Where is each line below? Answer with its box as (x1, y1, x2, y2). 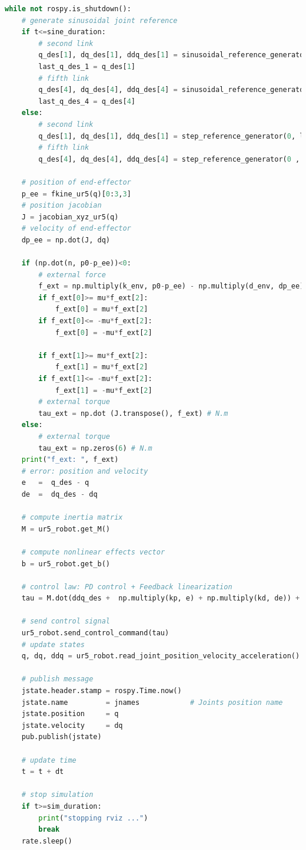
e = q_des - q (21, 478, 89, 487)
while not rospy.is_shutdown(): (5, 5, 131, 13)
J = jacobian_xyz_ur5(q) (21, 212, 119, 221)
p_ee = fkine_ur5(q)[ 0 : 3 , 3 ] (21, 189, 131, 198)
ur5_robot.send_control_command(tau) (21, 629, 169, 638)
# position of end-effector (21, 178, 131, 186)
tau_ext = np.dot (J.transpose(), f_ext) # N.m (38, 409, 228, 418)
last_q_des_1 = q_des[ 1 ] (38, 62, 135, 71)
